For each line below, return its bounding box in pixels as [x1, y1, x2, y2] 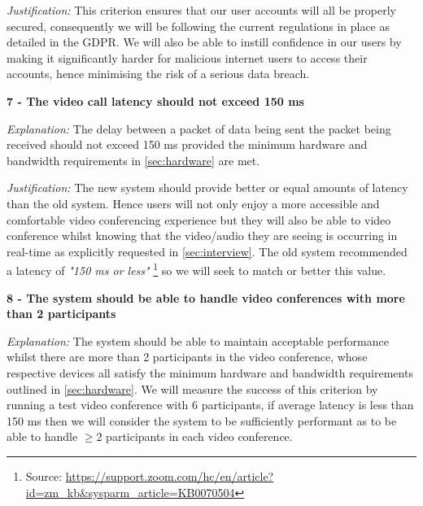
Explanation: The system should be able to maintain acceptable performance [7, 332, 389, 349]
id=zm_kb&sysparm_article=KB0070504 [25, 483, 235, 500]
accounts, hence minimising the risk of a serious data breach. [7, 65, 310, 82]
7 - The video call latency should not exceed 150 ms [7, 92, 304, 109]
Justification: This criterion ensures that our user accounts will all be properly [7, 2, 397, 18]
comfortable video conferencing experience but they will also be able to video [7, 211, 391, 228]
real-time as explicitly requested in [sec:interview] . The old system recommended [7, 242, 408, 260]
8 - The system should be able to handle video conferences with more [7, 289, 405, 306]
